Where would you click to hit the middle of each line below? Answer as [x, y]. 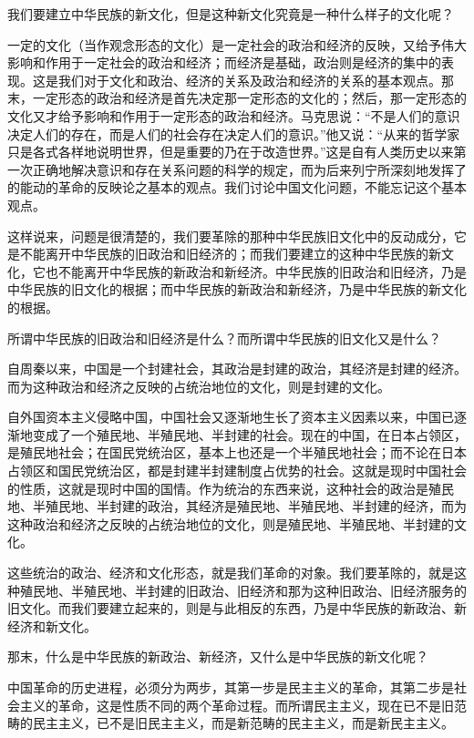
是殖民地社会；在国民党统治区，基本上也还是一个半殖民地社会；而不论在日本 [237, 452]
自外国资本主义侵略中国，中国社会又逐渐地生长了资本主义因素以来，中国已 [231, 417]
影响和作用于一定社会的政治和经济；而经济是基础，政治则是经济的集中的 [224, 62]
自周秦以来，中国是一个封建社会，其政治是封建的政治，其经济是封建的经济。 [237, 369]
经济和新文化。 [52, 625]
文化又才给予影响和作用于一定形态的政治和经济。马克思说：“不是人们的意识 [234, 115]
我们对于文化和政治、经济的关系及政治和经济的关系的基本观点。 [249, 80]
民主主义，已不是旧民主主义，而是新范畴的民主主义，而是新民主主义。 [243, 723]
